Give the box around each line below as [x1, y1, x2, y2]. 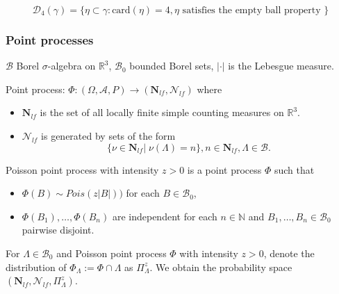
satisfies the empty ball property [182, 6, 321, 15]
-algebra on [47, 58, 96, 73]
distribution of [6, 259, 67, 274]
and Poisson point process [56, 245, 167, 260]
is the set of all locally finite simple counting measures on [40, 105, 284, 120]
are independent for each [112, 209, 217, 223]
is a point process [187, 162, 262, 177]
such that [274, 162, 315, 177]
